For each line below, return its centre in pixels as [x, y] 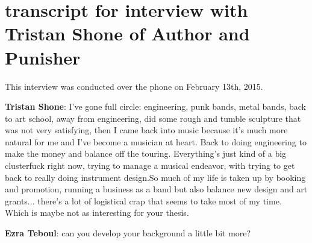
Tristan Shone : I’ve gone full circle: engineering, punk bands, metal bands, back [155, 106]
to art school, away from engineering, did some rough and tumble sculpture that [153, 118]
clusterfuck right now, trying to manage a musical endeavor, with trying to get [150, 166]
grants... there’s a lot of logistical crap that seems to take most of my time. [143, 200]
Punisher [43, 57]
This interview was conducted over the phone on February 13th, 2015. [134, 86]
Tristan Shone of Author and [127, 33]
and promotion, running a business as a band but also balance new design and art [156, 189]
